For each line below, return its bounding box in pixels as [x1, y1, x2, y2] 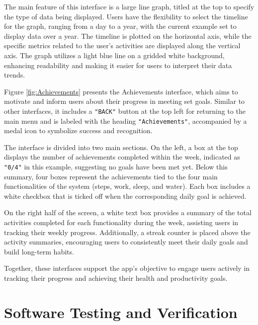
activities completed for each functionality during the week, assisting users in [4, 217, 239, 228]
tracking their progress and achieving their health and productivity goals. [4, 273, 228, 283]
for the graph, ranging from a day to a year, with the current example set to [4, 21, 237, 31]
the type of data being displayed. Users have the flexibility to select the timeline [4, 11, 248, 21]
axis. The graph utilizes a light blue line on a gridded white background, [4, 50, 225, 60]
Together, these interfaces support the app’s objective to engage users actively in [4, 263, 250, 273]
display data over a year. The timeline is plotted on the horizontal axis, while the [4, 30, 252, 41]
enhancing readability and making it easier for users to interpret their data [4, 60, 232, 70]
